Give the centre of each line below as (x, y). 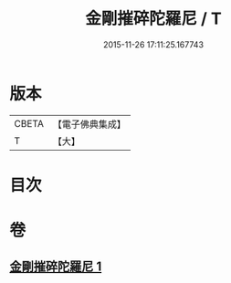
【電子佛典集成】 (89, 124)
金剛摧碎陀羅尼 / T (153, 19)
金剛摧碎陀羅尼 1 (56, 267)
